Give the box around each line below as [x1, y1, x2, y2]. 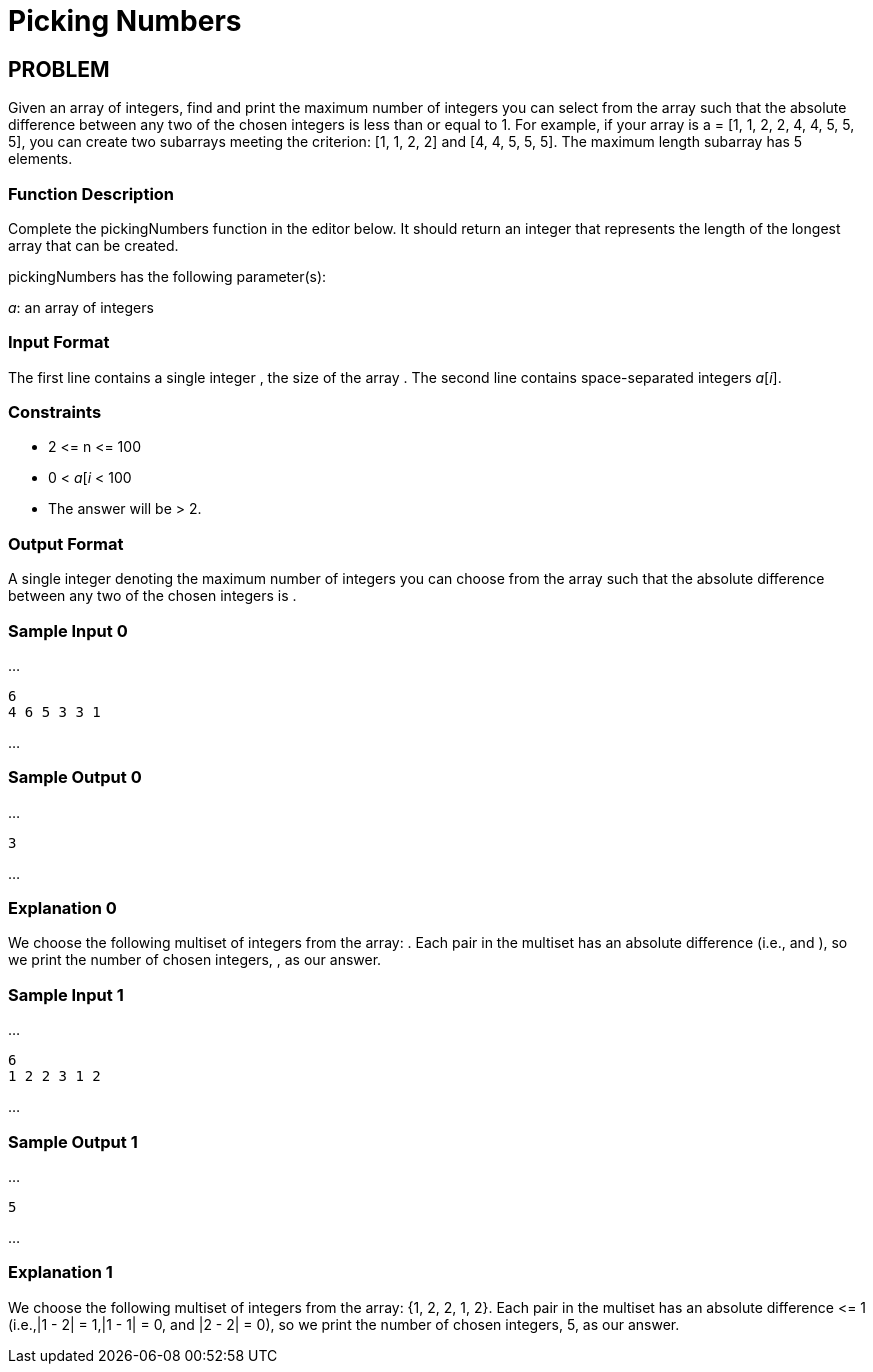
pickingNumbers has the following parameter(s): [8, 267, 327, 285]
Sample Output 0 [8, 767, 142, 788]
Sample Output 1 [8, 1131, 138, 1152]
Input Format [8, 332, 110, 353]
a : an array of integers [8, 298, 154, 316]
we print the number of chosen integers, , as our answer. [8, 951, 382, 969]
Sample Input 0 [8, 620, 128, 641]
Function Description [8, 183, 175, 204]
